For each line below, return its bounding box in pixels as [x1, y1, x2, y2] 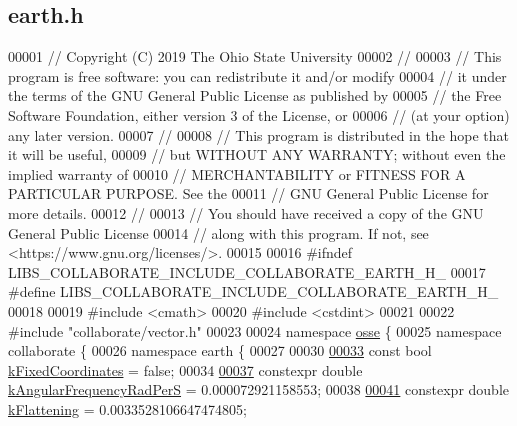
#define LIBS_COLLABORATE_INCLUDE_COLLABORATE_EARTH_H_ [8, 281, 499, 302]
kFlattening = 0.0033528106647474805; [8, 398, 247, 419]
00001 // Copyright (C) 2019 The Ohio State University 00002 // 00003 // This [8, 46, 502, 67]
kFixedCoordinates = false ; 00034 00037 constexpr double [8, 359, 363, 380]
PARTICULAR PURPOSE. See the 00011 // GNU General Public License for [8, 183, 489, 204]
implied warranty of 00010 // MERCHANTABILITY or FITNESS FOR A [8, 163, 466, 184]
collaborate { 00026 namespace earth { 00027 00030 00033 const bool [8, 340, 432, 361]
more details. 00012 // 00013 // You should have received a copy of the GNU [8, 202, 484, 223]
